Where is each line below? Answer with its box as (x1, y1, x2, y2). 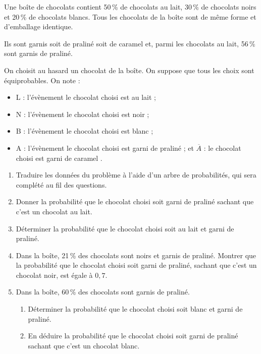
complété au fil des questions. (16, 179, 107, 190)
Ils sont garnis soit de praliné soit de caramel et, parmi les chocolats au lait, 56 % (4, 38, 255, 48)
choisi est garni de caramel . (16, 152, 102, 163)
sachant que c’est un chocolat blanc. (28, 340, 140, 350)
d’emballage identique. (4, 21, 73, 32)
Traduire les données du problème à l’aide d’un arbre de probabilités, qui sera (16, 169, 256, 180)
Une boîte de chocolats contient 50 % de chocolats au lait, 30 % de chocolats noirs (4, 2, 256, 12)
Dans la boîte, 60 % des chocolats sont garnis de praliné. (16, 286, 190, 297)
